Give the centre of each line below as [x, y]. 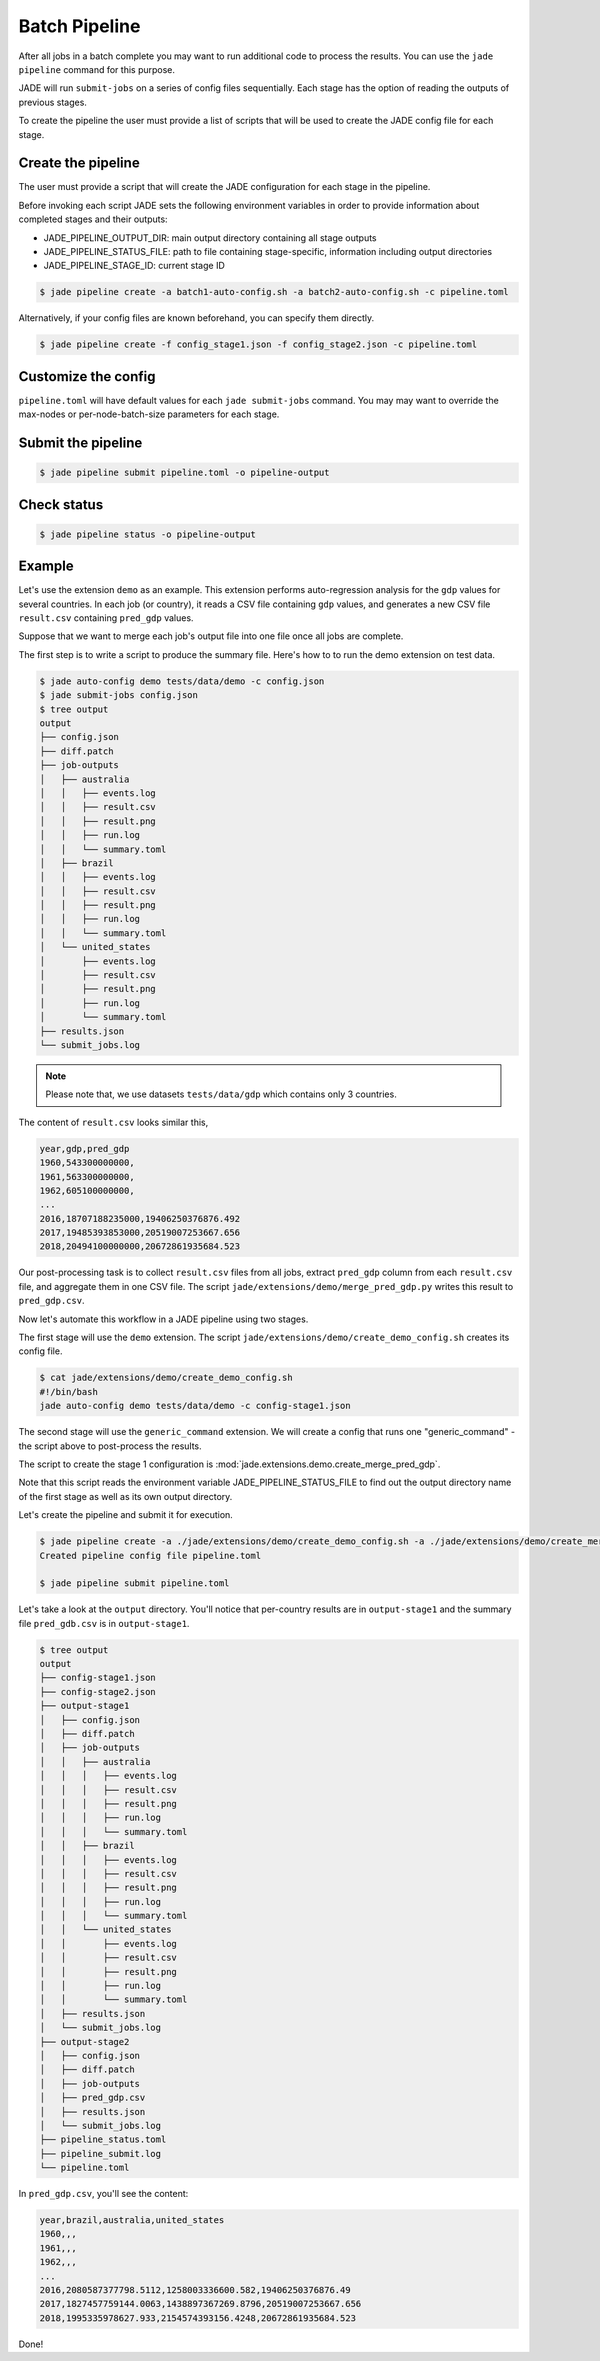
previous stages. [52, 102]
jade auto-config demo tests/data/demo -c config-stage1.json [195, 1406]
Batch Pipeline [79, 26]
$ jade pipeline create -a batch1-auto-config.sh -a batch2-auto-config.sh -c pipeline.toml [274, 292]
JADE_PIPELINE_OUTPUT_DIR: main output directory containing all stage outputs [210, 237]
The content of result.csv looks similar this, [113, 1122]
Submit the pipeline [80, 443]
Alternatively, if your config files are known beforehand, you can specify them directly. [196, 318]
